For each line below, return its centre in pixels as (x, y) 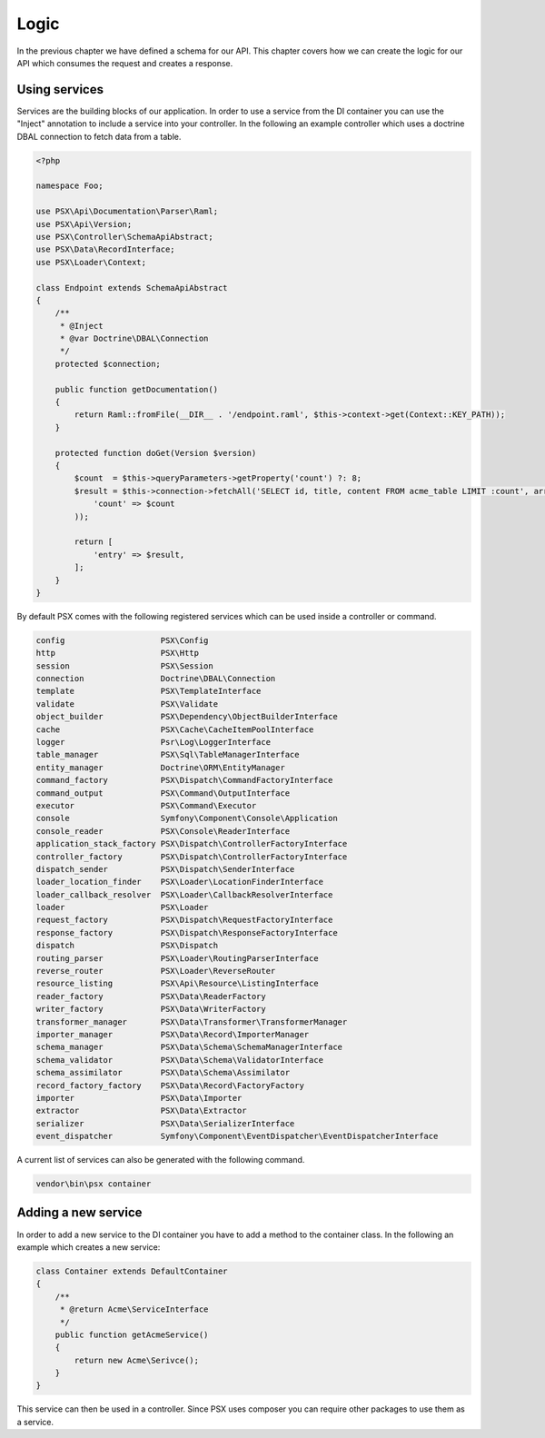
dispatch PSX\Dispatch (127, 946)
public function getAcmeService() (132, 1334)
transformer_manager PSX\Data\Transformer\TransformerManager (192, 1021)
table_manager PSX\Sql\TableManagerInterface (168, 755)
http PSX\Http (118, 653)
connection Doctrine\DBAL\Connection (156, 679)
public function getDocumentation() (136, 389)
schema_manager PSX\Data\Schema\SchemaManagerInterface (189, 1047)
